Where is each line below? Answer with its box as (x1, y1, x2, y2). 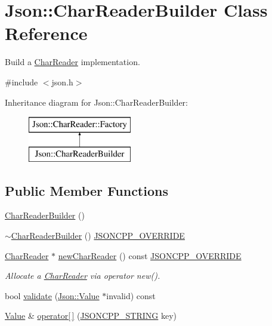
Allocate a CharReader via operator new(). (5, 269, 160, 282)
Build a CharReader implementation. (5, 56, 140, 68)
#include (5, 75, 38, 88)
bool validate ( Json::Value (5, 289, 100, 302)
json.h (51, 75, 73, 88)
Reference (5, 21, 88, 45)
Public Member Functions (5, 181, 168, 199)
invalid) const (106, 289, 156, 302)
